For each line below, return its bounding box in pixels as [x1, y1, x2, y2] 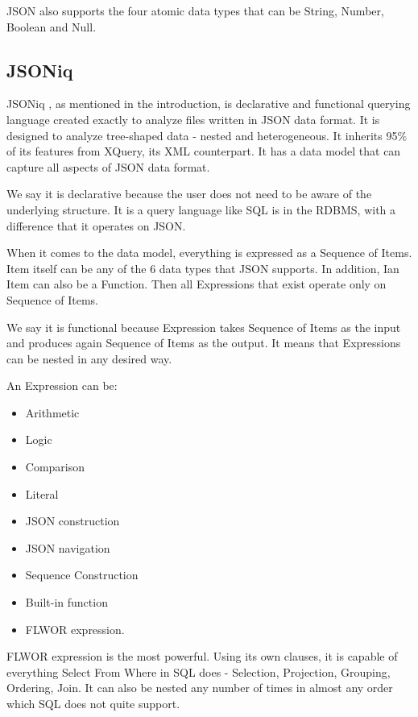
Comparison [25, 458, 85, 475]
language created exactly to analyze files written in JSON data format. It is [6, 110, 380, 127]
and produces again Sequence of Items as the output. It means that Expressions [6, 334, 401, 351]
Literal [25, 485, 59, 502]
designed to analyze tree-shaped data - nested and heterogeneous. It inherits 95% [6, 126, 408, 143]
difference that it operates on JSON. [6, 217, 186, 234]
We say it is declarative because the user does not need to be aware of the [6, 185, 372, 202]
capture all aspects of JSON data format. [6, 158, 210, 175]
